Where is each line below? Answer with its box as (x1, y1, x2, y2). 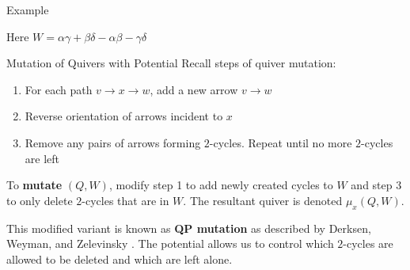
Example (6, 2, 49, 17)
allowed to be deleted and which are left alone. (6, 250, 233, 267)
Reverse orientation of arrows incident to (25, 108, 223, 124)
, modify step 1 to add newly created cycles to (108, 177, 333, 193)
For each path (25, 81, 93, 97)
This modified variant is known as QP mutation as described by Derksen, (6, 219, 371, 236)
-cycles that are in (82, 192, 169, 208)
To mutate (6, 177, 63, 193)
